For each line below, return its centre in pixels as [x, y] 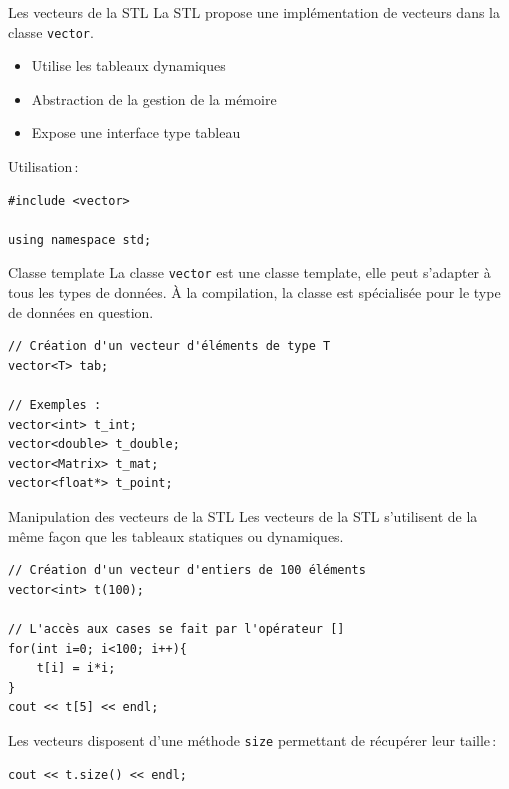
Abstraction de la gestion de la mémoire [154, 98]
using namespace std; [80, 239]
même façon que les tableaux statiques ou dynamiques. [176, 535]
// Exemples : [55, 405]
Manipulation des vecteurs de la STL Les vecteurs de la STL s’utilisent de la [243, 516]
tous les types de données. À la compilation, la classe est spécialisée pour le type [254, 292]
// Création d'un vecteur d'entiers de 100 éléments [187, 570]
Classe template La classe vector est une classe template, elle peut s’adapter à [249, 272]
